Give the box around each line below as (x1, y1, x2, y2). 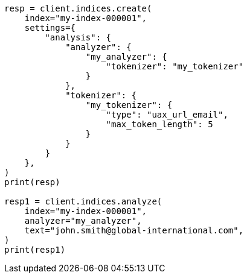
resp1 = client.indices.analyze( (4, 197, 162, 206)
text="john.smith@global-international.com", (24, 226, 244, 235)
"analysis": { (45, 33, 112, 42)
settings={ (24, 23, 76, 33)
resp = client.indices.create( (4, 4, 152, 13)
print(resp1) (4, 245, 66, 254)
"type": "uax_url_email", (106, 110, 228, 119)
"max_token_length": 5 (106, 119, 213, 129)
